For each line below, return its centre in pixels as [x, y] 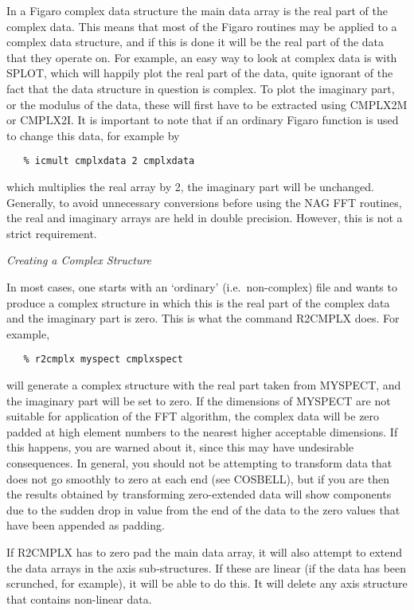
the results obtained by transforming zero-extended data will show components [199, 494]
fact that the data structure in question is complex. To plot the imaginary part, [201, 88]
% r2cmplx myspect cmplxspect [103, 360]
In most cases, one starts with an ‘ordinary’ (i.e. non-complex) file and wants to [202, 286]
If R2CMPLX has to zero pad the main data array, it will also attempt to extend [205, 551]
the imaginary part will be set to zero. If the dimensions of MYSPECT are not [199, 400]
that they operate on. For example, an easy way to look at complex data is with [202, 57]
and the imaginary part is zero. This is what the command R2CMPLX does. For [203, 318]
